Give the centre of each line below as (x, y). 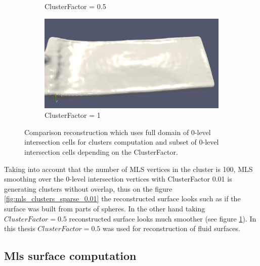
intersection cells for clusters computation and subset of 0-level (122, 142)
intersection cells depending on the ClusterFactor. (101, 152)
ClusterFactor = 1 (73, 115)
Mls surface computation (70, 256)
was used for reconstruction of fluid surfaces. (171, 228)
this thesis (20, 228)
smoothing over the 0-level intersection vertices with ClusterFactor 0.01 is (118, 179)
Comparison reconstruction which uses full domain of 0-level (118, 132)
